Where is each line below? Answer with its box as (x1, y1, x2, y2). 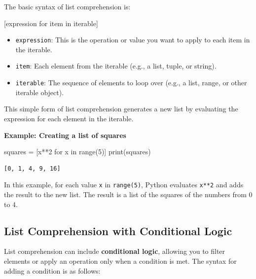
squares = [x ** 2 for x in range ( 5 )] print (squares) (4, 146, 151, 157)
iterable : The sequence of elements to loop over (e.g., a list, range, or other (15, 77, 247, 88)
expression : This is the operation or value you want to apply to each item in (15, 35, 250, 45)
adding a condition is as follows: (4, 265, 101, 276)
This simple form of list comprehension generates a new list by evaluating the (4, 104, 238, 114)
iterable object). (15, 87, 64, 97)
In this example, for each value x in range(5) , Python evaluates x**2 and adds (4, 179, 244, 190)
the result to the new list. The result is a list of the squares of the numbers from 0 (4, 189, 253, 199)
